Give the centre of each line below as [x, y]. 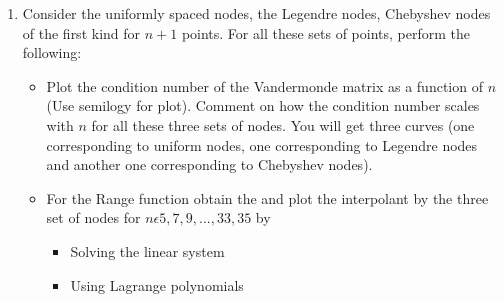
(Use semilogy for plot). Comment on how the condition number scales [263, 105]
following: [52, 52]
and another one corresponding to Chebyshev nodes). [209, 164]
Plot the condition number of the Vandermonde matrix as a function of [264, 85]
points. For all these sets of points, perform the [325, 32]
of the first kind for [81, 32]
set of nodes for [93, 217]
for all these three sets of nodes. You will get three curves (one [283, 124]
